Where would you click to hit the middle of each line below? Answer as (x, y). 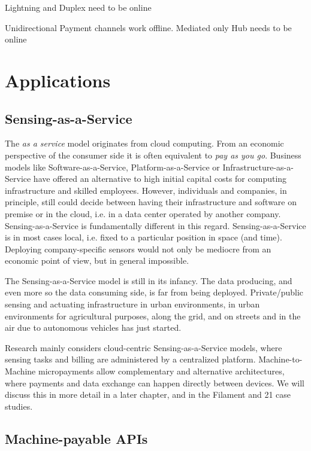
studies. (19, 406)
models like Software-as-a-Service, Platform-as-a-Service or (112, 167)
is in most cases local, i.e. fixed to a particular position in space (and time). (144, 237)
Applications (58, 80)
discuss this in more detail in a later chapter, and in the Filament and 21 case (148, 394)
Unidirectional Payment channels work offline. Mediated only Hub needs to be (148, 27)
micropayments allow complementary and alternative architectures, (161, 371)
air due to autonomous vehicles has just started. (93, 327)
